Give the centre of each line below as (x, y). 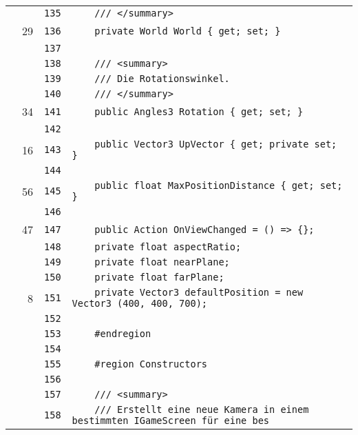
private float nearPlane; (162, 262)
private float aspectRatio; (168, 247)
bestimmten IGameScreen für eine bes (171, 421)
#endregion (123, 334)
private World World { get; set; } (188, 31)
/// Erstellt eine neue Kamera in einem (202, 409)
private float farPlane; (159, 277)
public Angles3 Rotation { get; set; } (199, 111)
